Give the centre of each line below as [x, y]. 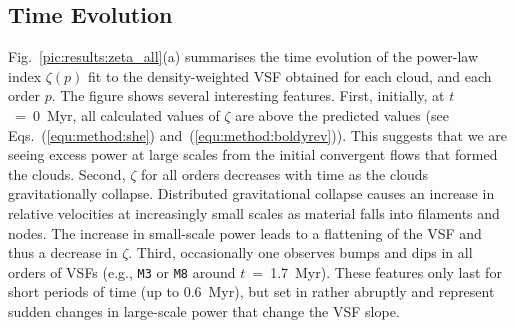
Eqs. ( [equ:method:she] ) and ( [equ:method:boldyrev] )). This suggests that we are [257, 134]
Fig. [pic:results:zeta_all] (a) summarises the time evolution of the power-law [243, 56]
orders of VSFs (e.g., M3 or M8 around [122, 271]
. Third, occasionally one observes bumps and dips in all [300, 252]
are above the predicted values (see [342, 114]
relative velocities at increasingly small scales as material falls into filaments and [254, 212]
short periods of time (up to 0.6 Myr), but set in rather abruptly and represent [251, 291]
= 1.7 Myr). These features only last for [377, 271]
